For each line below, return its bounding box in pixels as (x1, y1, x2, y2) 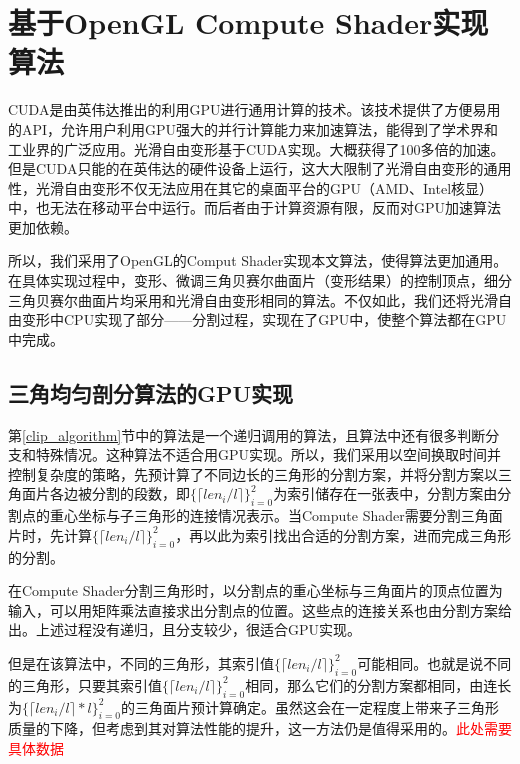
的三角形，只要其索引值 (8, 674, 162, 695)
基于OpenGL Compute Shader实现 (8, 2, 489, 43)
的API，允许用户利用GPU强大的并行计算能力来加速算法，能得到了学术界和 (8, 118, 499, 139)
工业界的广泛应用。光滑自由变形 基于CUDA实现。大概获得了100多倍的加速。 (8, 138, 505, 159)
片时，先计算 (8, 524, 92, 545)
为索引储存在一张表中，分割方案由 (273, 483, 498, 504)
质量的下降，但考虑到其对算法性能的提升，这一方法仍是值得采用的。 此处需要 (8, 718, 512, 739)
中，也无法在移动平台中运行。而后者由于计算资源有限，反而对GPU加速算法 (8, 197, 502, 218)
